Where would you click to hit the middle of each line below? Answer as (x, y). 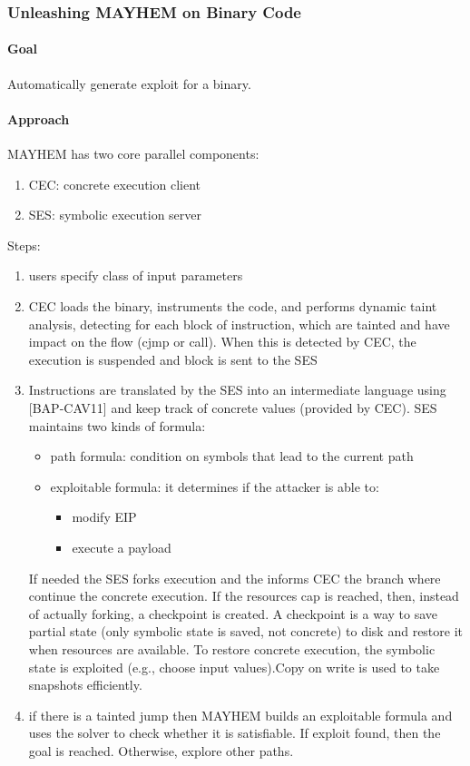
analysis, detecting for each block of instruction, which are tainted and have (239, 324)
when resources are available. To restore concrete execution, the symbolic (232, 648)
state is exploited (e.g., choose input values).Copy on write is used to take (234, 667)
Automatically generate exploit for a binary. (129, 83)
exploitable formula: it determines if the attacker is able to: (215, 486)
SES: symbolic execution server (115, 215)
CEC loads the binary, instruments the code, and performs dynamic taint (233, 306)
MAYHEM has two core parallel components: (133, 154)
